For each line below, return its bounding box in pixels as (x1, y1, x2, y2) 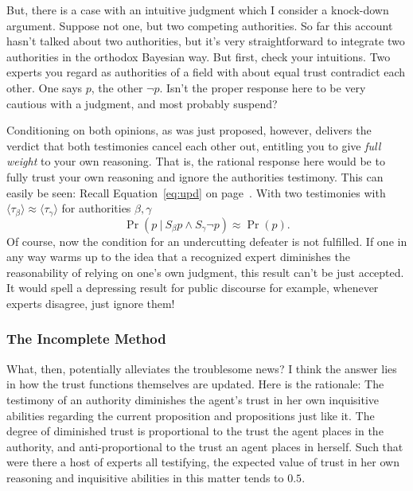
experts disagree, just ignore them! (6, 294, 175, 311)
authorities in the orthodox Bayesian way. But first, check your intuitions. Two (6, 48, 391, 64)
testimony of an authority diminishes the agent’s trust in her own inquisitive (6, 391, 380, 407)
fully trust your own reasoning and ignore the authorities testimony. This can (6, 168, 384, 185)
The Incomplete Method (6, 329, 166, 349)
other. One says (6, 79, 83, 95)
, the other (91, 79, 143, 95)
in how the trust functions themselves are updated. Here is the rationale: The (6, 376, 384, 392)
